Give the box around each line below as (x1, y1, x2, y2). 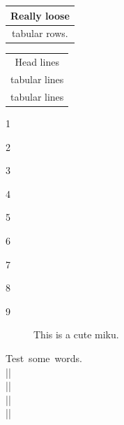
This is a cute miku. (33, 327, 119, 342)
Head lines (15, 55, 59, 69)
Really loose (10, 8, 70, 22)
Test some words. (6, 350, 82, 365)
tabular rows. (12, 26, 68, 41)
